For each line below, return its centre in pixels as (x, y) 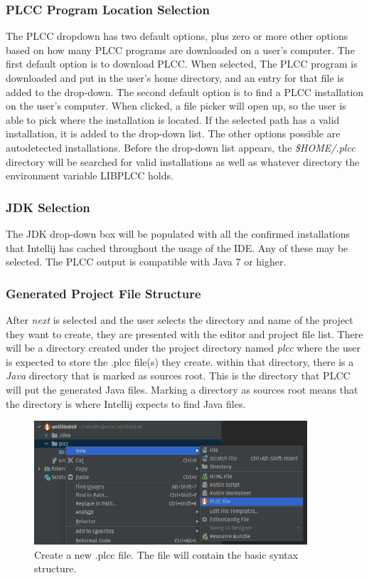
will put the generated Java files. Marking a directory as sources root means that (182, 389)
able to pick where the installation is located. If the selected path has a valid (173, 119)
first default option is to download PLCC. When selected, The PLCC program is (182, 64)
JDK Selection (48, 207)
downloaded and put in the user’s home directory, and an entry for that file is (175, 78)
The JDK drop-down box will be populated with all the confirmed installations (178, 233)
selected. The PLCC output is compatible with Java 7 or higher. (146, 262)
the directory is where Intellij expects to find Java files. (126, 403)
